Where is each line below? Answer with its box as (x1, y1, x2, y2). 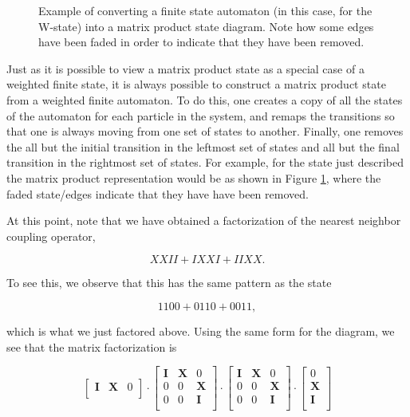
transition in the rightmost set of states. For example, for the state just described (6, 154, 404, 171)
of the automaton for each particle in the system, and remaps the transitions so (6, 107, 395, 124)
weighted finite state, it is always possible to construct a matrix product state (6, 76, 386, 92)
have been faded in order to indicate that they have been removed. (38, 33, 365, 50)
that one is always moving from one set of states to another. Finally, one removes (6, 123, 404, 140)
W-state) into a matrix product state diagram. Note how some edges (38, 18, 374, 34)
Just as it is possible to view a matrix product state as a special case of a (6, 60, 365, 77)
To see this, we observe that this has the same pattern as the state (6, 274, 332, 291)
